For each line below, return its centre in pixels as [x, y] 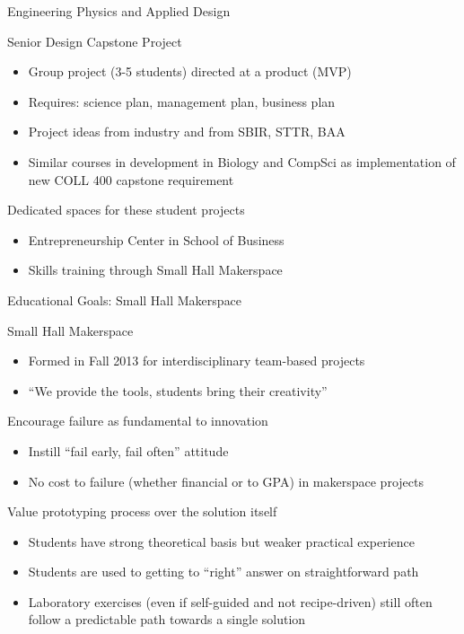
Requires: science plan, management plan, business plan [182, 101]
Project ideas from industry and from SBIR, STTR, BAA [187, 132]
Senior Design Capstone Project [95, 41]
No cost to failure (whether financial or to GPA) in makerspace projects [226, 481]
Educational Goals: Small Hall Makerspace [125, 299]
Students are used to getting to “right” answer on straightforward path [223, 572]
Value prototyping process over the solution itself [142, 511]
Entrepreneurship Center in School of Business [156, 239]
